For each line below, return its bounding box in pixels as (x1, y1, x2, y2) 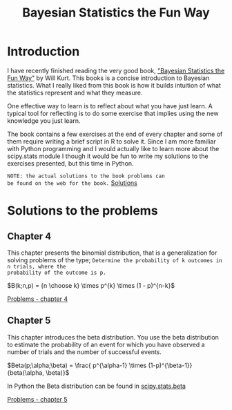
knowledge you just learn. (7, 116, 81, 125)
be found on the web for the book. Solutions (7, 178, 138, 187)
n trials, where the (7, 263, 67, 270)
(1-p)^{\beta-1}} (148, 361, 193, 369)
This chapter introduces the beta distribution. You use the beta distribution (7, 333, 220, 341)
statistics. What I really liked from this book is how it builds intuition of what (7, 81, 221, 89)
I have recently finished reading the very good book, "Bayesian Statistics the (7, 66, 225, 75)
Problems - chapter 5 (7, 395, 68, 403)
